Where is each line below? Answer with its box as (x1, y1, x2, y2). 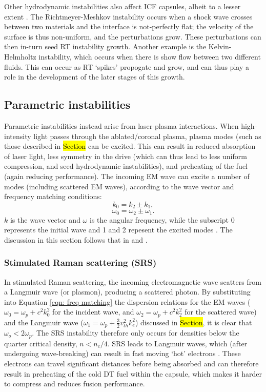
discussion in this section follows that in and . (4, 234, 148, 245)
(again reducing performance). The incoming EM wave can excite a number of (4, 170, 250, 181)
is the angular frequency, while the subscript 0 (89, 214, 235, 225)
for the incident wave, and (52, 306, 134, 317)
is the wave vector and (10, 214, 80, 225)
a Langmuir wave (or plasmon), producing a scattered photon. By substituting (4, 286, 251, 297)
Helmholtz (4, 51, 36, 62)
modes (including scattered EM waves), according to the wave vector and (4, 181, 234, 191)
